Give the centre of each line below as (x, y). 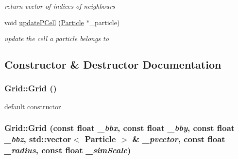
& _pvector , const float (179, 139)
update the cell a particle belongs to (57, 38)
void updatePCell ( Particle (44, 22)
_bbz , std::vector (38, 139)
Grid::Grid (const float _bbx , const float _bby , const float (120, 128)
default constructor (33, 106)
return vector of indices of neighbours (60, 6)
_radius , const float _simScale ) (68, 150)
